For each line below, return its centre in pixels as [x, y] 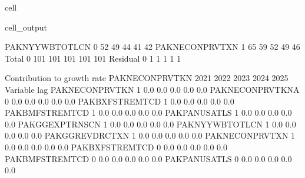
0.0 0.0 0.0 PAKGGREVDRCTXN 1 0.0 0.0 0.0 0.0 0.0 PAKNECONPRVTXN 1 [150, 135]
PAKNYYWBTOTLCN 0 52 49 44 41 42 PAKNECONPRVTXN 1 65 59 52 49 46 [152, 47]
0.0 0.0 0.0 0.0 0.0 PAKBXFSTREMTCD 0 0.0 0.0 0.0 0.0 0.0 [116, 147]
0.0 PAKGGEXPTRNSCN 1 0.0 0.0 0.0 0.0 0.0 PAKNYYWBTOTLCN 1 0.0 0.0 [150, 124]
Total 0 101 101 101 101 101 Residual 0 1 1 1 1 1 [93, 58]
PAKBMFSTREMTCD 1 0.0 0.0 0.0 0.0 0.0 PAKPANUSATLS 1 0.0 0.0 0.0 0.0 [148, 112]
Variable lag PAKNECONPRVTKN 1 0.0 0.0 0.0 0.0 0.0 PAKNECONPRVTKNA [152, 89]
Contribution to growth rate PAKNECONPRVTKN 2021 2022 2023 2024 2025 [147, 78]
